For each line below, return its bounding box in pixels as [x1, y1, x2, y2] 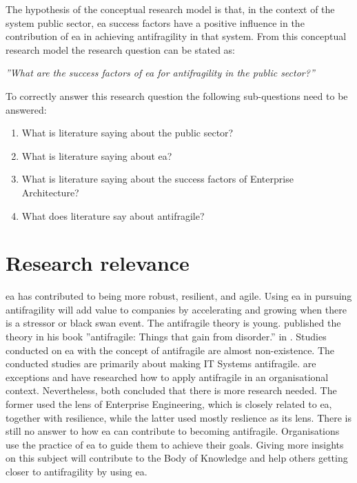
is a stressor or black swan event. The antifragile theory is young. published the [6, 316, 341, 330]
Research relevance [6, 249, 190, 277]
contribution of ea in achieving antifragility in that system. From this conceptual [6, 29, 347, 43]
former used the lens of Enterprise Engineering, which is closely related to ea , [6, 397, 332, 411]
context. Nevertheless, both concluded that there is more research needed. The [6, 383, 337, 398]
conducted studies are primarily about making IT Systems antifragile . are [6, 356, 316, 371]
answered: [6, 102, 47, 116]
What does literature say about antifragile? [21, 208, 205, 223]
